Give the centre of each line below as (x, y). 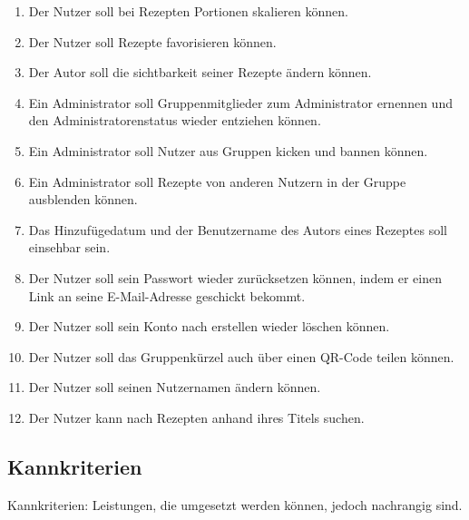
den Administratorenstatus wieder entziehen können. (175, 120)
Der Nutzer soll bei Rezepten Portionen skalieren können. (188, 11)
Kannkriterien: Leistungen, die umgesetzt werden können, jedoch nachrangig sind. (235, 504)
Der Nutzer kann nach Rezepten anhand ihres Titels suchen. (196, 417)
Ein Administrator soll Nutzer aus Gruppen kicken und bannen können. (228, 150)
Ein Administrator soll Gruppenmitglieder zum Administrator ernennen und (240, 102)
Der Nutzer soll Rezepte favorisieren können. (152, 41)
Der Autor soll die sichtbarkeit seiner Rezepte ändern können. (200, 72)
